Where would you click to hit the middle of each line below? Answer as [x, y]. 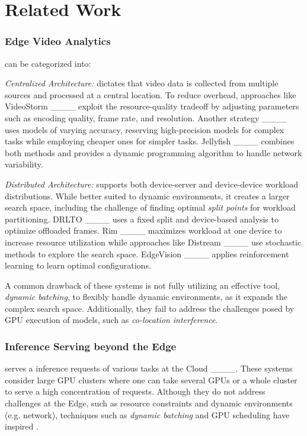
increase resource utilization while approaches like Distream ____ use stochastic [153, 242]
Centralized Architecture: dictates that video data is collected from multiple [142, 83]
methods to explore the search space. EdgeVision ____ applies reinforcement [147, 253]
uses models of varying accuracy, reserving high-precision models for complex [145, 129]
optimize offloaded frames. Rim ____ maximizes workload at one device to [143, 230]
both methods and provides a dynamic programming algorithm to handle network [153, 152]
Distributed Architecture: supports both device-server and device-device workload [151, 184]
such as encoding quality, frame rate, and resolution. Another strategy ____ [146, 117]
